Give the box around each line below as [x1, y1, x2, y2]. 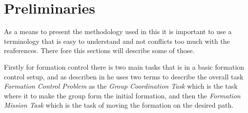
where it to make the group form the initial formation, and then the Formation [4, 90, 241, 100]
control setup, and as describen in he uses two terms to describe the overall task [4, 71, 244, 81]
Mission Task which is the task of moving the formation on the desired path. [4, 100, 234, 110]
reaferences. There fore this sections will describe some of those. [4, 45, 195, 56]
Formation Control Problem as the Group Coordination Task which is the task [4, 81, 238, 91]
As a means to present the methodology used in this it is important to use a [4, 26, 232, 37]
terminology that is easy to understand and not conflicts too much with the [4, 36, 230, 46]
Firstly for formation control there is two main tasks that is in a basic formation [4, 61, 245, 72]
